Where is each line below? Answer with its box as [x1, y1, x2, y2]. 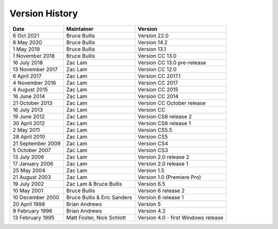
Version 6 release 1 [137, 194, 184, 201]
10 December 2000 [12, 194, 59, 201]
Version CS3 [137, 146, 168, 154]
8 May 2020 [12, 39, 42, 46]
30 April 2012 [12, 120, 45, 127]
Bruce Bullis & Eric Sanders [66, 194, 132, 201]
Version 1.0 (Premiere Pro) [137, 174, 201, 181]
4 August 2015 [12, 86, 48, 93]
